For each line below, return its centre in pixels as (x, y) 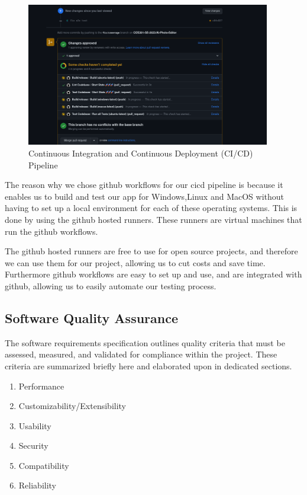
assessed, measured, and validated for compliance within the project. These (141, 354)
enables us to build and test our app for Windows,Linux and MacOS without (144, 196)
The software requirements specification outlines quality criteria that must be (145, 342)
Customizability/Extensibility (72, 406)
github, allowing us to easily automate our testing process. (111, 285)
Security (33, 445)
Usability (35, 425)
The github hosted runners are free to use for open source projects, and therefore (151, 251)
